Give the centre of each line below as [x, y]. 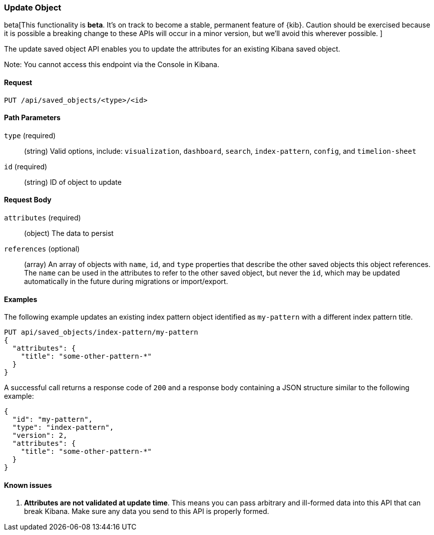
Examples [21, 299]
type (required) [30, 135]
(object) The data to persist [69, 233]
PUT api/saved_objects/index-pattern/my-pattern [101, 332]
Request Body [28, 200]
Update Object [33, 8]
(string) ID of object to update [73, 182]
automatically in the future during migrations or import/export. [126, 282]
